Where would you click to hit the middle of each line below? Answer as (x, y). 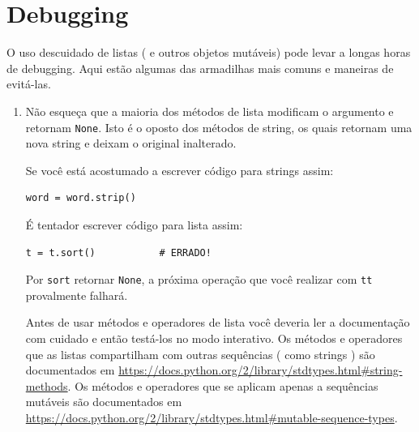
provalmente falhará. (77, 295)
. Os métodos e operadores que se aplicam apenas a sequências (223, 385)
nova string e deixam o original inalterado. (131, 143)
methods (47, 385)
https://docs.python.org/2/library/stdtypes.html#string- (261, 370)
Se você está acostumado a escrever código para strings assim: (180, 170)
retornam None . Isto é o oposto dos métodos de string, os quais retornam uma (219, 127)
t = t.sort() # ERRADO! (118, 252)
